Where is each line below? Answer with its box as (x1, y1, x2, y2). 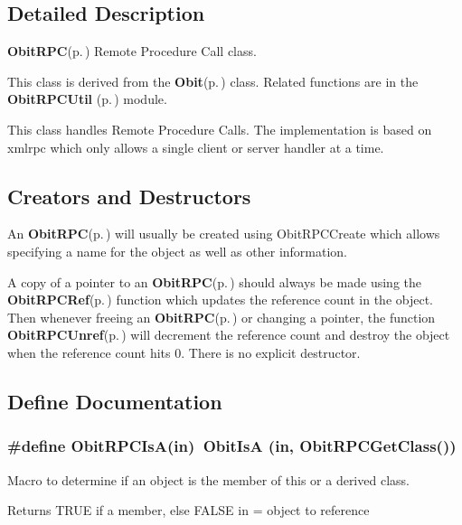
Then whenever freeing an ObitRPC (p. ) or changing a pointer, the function (7, 307, 436, 326)
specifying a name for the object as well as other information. (7, 241, 348, 260)
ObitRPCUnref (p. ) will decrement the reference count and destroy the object (7, 325, 450, 344)
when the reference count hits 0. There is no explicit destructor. (7, 342, 361, 361)
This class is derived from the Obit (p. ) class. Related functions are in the (7, 71, 419, 90)
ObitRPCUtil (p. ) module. (7, 89, 167, 108)
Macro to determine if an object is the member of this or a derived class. (7, 470, 410, 489)
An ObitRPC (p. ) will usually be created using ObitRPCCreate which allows (7, 224, 440, 243)
